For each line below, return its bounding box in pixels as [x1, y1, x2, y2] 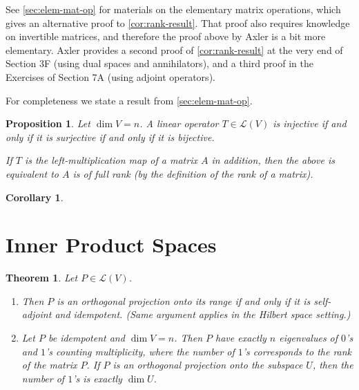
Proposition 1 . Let [6, 116, 90, 131]
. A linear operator [139, 116, 219, 131]
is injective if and [273, 116, 347, 131]
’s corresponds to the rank [242, 344, 352, 358]
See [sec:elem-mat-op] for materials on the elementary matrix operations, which [6, 2, 341, 16]
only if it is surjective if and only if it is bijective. [6, 129, 215, 144]
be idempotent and [48, 331, 125, 345]
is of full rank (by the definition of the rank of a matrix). [72, 166, 313, 180]
